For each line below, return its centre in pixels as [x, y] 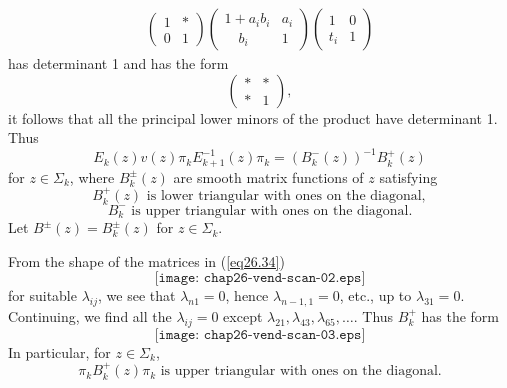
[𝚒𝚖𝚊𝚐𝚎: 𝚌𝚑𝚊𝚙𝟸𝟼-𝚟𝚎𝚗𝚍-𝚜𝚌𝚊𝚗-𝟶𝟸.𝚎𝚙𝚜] [260, 278]
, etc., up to [375, 295]
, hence [247, 295]
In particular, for [59, 351]
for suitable [42, 295]
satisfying [408, 176]
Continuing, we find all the [90, 316]
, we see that [137, 295]
